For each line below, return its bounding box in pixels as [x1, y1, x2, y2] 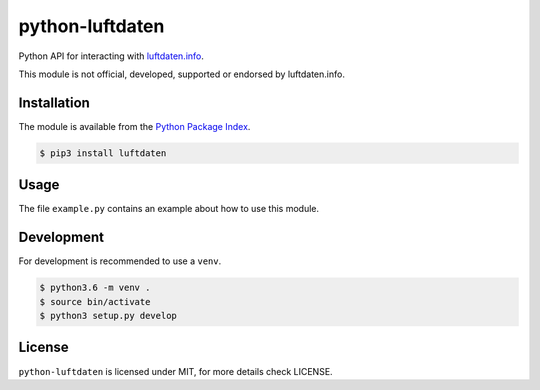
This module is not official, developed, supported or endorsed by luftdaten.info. [18, 68, 345, 80]
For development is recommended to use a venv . [18, 255, 222, 267]
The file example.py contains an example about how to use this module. [18, 203, 320, 215]
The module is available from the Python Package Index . [18, 120, 251, 132]
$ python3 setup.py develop [39, 310, 177, 321]
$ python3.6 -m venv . [39, 282, 151, 294]
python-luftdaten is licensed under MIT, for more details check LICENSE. [18, 365, 334, 377]
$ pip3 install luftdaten [39, 147, 167, 159]
